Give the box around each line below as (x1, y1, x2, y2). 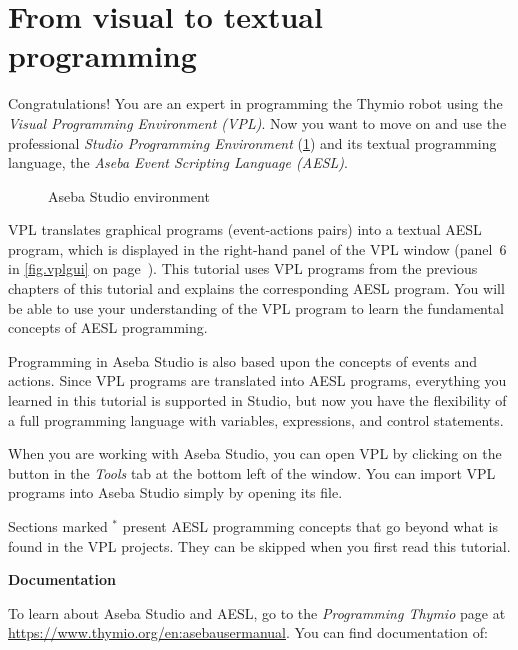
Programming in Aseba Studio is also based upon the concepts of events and (8, 350, 477, 371)
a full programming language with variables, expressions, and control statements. (8, 409, 504, 430)
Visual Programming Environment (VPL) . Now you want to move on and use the (8, 112, 507, 133)
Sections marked (8, 516, 108, 536)
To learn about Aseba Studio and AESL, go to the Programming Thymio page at (8, 602, 506, 623)
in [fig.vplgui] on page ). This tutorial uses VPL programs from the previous (8, 258, 478, 279)
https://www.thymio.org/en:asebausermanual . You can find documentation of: (8, 622, 488, 643)
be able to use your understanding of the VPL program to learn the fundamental (8, 297, 504, 318)
